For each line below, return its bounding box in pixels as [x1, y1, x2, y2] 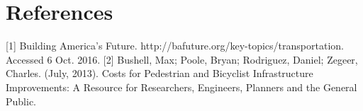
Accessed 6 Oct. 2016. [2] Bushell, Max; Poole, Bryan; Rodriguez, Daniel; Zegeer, [6, 52, 358, 66]
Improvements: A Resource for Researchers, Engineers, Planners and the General [6, 79, 357, 94]
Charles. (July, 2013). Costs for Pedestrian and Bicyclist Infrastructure [6, 66, 313, 81]
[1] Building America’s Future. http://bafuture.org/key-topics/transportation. [6, 38, 344, 53]
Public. [6, 93, 36, 108]
